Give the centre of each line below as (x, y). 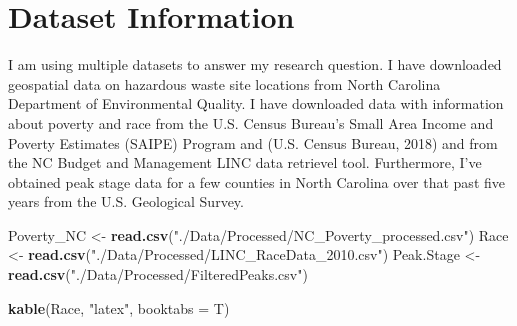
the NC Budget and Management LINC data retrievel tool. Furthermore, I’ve (245, 162)
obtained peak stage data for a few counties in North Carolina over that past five (256, 181)
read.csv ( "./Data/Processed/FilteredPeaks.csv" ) (158, 274)
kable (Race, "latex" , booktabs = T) (119, 307)
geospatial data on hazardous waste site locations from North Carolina (224, 83)
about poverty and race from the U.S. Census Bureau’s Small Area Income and (251, 122)
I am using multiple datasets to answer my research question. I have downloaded (255, 64)
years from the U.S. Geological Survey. (126, 201)
